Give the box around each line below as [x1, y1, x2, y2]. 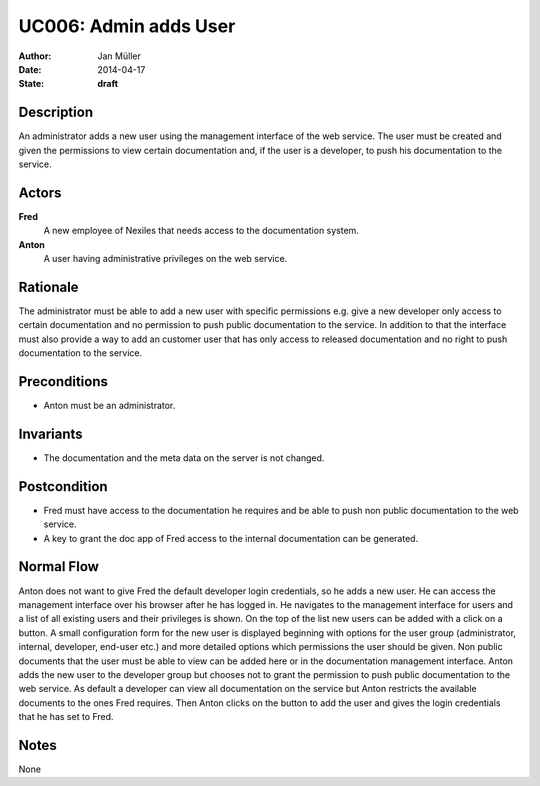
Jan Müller [97, 50, 142, 62]
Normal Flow [18, 558, 100, 575]
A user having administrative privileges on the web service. [43, 253, 288, 265]
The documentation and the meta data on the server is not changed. [43, 451, 325, 464]
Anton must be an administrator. [43, 400, 176, 412]
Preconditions [18, 373, 109, 390]
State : [18, 78, 45, 90]
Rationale [18, 278, 79, 295]
